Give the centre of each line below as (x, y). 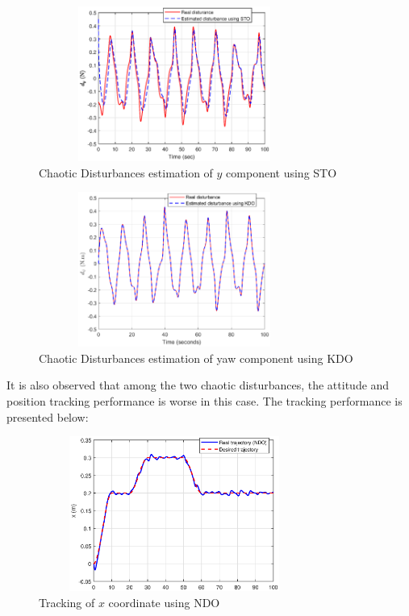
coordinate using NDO (164, 602)
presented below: (48, 416)
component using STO (282, 172)
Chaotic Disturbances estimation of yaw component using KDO (196, 358)
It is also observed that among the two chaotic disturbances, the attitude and (198, 385)
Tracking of (67, 602)
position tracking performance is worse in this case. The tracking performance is (204, 400)
